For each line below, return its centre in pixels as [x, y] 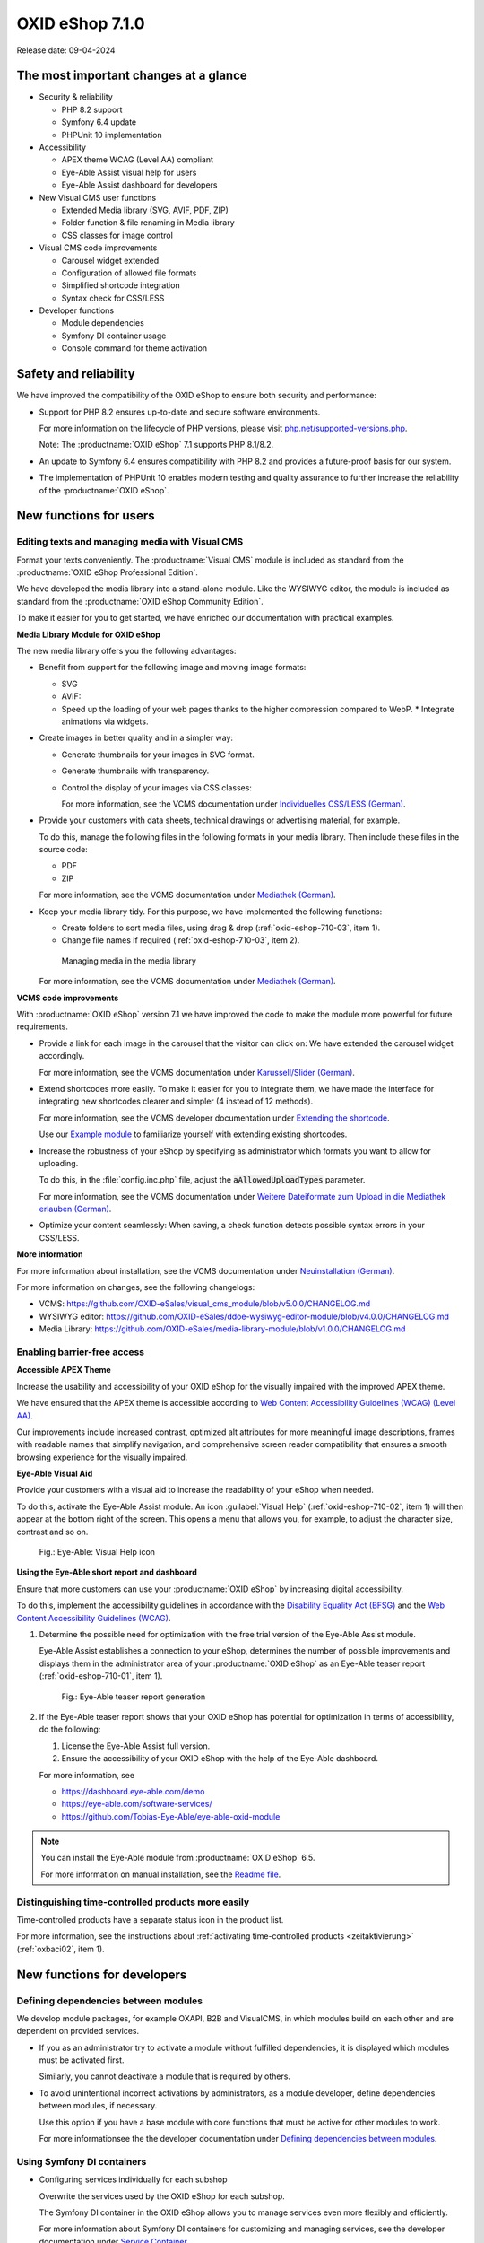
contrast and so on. [52, 1532]
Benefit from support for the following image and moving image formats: [173, 668]
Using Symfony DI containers [82, 2161]
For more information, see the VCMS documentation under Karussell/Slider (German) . [197, 1072]
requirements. [43, 1026]
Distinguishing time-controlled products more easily [133, 1902]
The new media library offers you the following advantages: [126, 651]
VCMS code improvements [68, 998]
